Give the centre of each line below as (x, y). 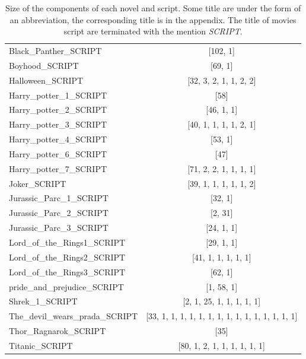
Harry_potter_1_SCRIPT (58, 95)
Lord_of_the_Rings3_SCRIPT (67, 271)
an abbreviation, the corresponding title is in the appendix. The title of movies (153, 19)
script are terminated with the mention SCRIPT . (153, 31)
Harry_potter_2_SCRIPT (58, 109)
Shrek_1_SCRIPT (43, 301)
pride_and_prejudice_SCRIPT (66, 286)
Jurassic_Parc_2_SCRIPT (59, 213)
